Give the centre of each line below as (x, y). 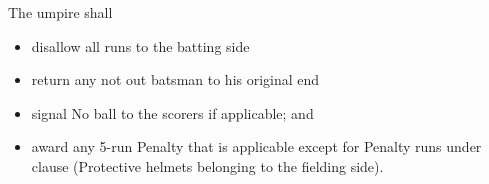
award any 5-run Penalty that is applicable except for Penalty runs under (256, 146)
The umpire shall (60, 12)
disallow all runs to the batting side (140, 45)
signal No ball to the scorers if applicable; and (172, 112)
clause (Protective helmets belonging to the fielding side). (207, 165)
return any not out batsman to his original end (175, 79)
